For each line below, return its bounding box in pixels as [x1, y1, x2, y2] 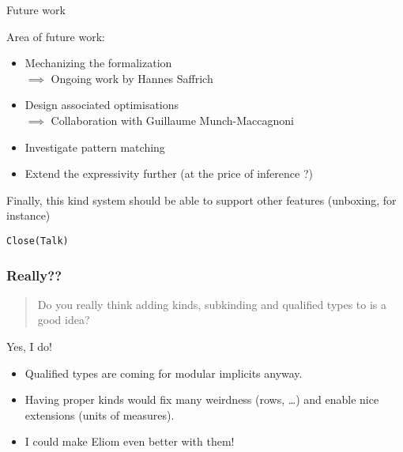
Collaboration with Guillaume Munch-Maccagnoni [51, 111, 295, 128]
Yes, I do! [6, 338, 53, 354]
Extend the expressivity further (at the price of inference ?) [24, 165, 313, 182]
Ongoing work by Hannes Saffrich [51, 70, 213, 86]
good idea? [37, 311, 90, 328]
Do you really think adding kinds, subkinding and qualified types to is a [37, 296, 387, 312]
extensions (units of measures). [24, 406, 175, 423]
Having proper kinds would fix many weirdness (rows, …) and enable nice [24, 391, 379, 408]
